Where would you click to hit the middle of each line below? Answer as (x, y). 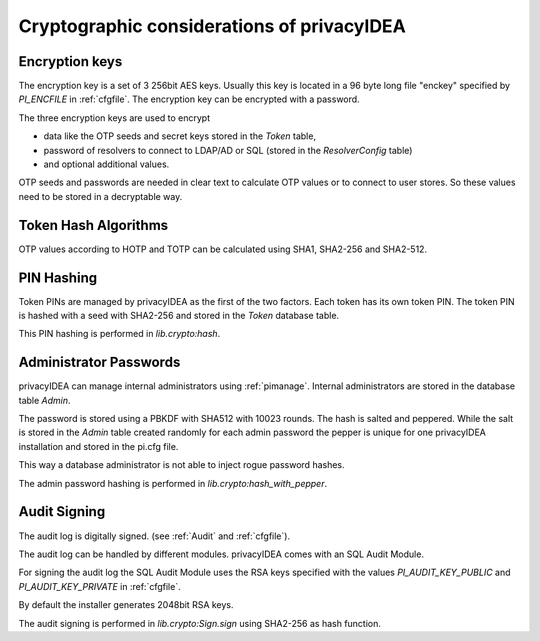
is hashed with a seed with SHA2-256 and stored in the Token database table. (179, 315)
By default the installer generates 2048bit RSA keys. (126, 605)
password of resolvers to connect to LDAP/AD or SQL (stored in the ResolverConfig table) (228, 150)
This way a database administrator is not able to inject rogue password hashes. (181, 465)
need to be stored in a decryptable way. (100, 196)
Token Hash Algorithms (93, 225)
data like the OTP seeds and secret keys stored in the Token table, (180, 136)
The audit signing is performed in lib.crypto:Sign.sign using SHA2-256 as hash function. (200, 623)
